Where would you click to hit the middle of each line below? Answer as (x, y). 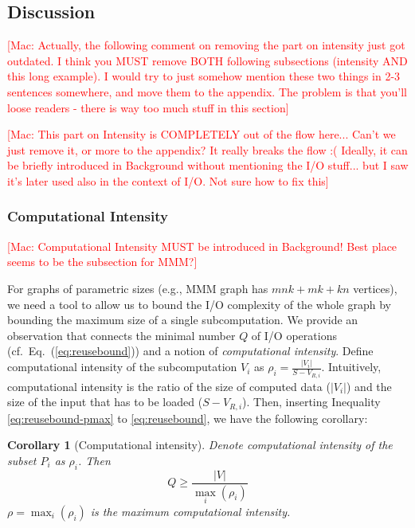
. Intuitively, (351, 367)
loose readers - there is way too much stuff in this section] (148, 107)
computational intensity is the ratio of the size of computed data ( (169, 386)
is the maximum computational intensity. (190, 511)
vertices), (375, 288)
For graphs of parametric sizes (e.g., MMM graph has (138, 288)
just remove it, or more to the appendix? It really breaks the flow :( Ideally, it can (207, 149)
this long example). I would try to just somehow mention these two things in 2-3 (204, 76)
